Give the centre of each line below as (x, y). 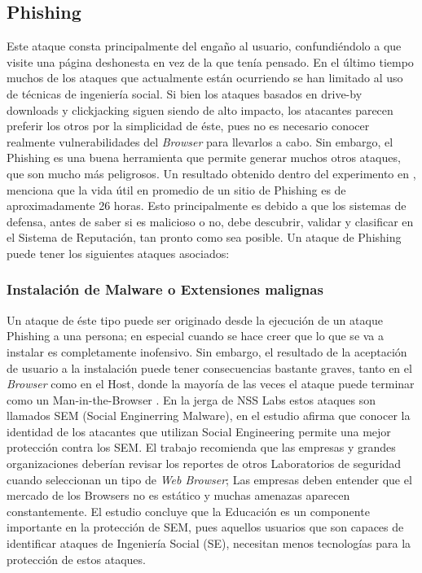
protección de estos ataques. (76, 559)
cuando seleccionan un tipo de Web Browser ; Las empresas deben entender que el (209, 479)
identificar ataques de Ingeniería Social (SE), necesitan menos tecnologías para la (209, 543)
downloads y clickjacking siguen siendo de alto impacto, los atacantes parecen (200, 109)
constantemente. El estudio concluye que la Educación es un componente (188, 511)
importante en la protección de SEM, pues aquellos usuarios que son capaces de (205, 527)
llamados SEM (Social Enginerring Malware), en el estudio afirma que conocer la (209, 416)
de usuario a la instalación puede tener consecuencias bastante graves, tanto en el (209, 367)
